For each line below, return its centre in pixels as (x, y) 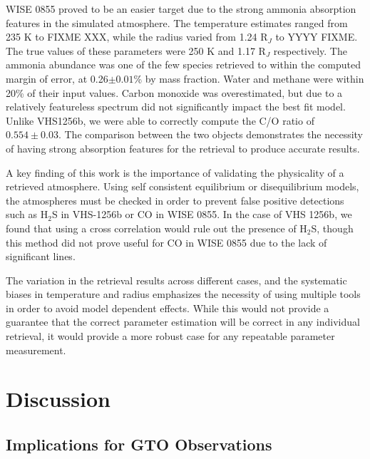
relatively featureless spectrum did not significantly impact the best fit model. (176, 107)
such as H (27, 214)
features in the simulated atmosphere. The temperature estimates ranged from (177, 22)
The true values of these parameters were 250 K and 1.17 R (136, 50)
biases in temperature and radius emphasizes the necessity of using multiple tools (183, 294)
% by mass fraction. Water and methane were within (249, 78)
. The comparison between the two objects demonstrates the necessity (211, 134)
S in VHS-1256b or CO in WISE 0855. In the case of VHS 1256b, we (202, 214)
